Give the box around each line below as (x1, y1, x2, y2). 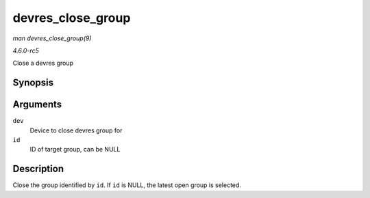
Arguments (12, 99, 62, 111)
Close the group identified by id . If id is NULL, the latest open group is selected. (12, 181, 241, 189)
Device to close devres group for (29, 126, 123, 135)
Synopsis (12, 77, 54, 89)
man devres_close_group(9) (12, 34, 92, 42)
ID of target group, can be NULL (29, 145, 121, 154)
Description (12, 163, 64, 175)
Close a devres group (12, 59, 74, 68)
